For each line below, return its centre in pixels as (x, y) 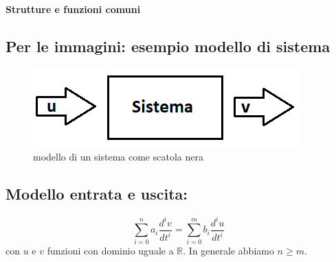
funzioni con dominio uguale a (110, 251)
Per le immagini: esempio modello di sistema (168, 46)
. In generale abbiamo (228, 251)
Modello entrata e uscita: (97, 194)
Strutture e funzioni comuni (73, 9)
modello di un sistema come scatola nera (118, 157)
